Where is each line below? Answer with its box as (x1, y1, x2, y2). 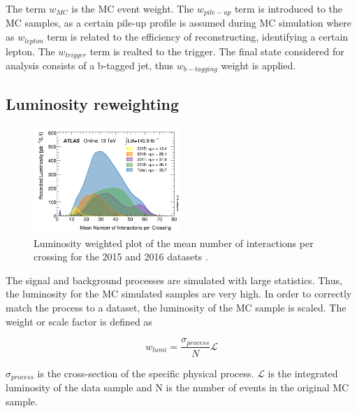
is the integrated (268, 365, 338, 380)
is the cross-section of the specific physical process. (37, 365, 254, 380)
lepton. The (6, 43, 55, 58)
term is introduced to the (234, 1, 343, 15)
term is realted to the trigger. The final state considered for (89, 43, 344, 58)
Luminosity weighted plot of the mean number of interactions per (34, 235, 314, 250)
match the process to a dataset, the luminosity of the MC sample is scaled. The (6, 300, 347, 314)
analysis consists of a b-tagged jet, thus (6, 57, 174, 72)
